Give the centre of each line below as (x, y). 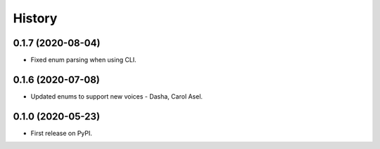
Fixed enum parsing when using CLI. (83, 60)
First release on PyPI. (62, 133)
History (35, 18)
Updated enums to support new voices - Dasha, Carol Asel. (117, 96)
